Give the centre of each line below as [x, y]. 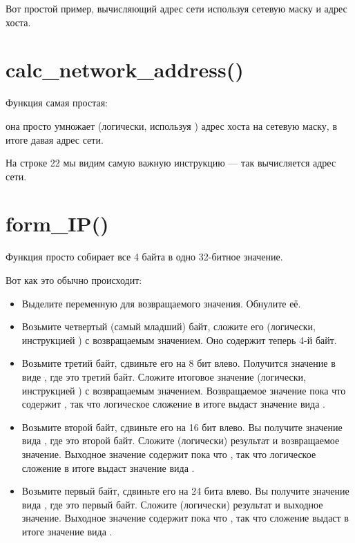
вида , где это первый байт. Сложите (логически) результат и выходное [172, 504]
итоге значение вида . [67, 531]
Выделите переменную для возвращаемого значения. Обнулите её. [161, 303]
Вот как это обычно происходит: [74, 280]
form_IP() [57, 223]
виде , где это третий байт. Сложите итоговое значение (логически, [164, 376]
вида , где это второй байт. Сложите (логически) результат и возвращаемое [181, 440]
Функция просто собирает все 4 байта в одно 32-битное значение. [144, 257]
